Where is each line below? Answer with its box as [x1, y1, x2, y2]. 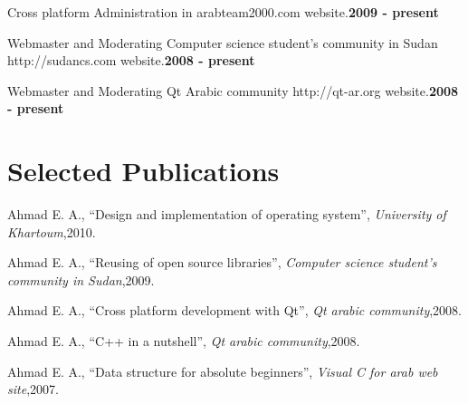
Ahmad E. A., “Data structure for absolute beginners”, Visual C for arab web [7, 361, 438, 380]
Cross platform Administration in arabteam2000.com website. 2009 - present [7, 3, 439, 21]
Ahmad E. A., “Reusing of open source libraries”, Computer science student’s [7, 253, 437, 272]
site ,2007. [7, 380, 59, 399]
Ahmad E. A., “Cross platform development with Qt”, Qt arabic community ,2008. [7, 301, 463, 320]
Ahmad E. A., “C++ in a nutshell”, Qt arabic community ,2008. [7, 332, 360, 351]
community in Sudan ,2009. [7, 270, 155, 289]
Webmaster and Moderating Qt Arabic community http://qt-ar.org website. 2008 [7, 81, 459, 100]
